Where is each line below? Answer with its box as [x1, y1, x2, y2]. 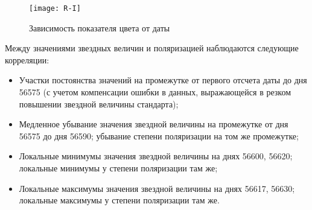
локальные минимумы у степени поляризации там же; [19, 162, 218, 174]
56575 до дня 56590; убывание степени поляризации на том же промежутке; [19, 129, 299, 142]
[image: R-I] [29, 4, 81, 13]
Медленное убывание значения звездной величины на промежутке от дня [19, 118, 288, 130]
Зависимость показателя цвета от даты [29, 21, 170, 34]
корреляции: [5, 53, 49, 66]
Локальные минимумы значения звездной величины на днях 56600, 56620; [19, 150, 293, 162]
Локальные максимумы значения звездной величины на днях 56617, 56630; [19, 182, 295, 194]
